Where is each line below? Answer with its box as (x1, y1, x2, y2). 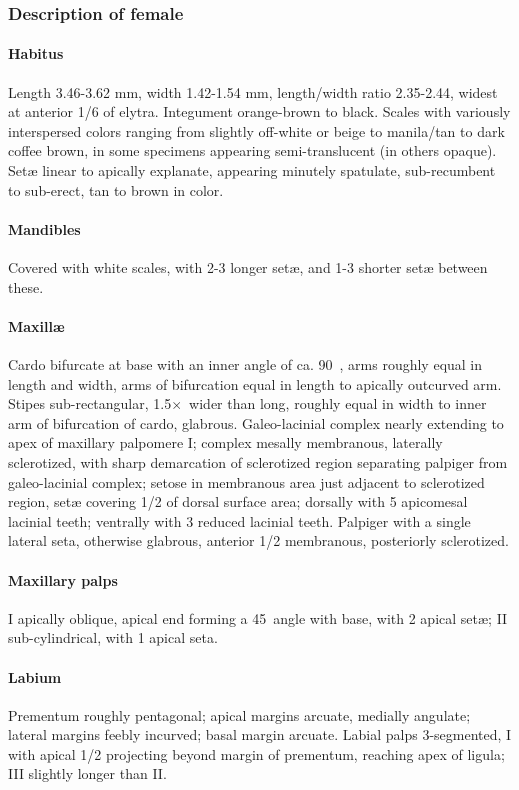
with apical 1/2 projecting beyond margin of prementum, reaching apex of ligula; (8, 743, 505, 764)
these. (8, 276, 44, 297)
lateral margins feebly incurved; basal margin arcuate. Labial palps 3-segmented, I (8, 724, 512, 745)
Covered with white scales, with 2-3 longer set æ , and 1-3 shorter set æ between (8, 257, 488, 277)
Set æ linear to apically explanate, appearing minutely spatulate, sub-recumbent (8, 160, 496, 181)
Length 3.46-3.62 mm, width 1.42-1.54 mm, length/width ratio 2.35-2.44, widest (8, 81, 498, 102)
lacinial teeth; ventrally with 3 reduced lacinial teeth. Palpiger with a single (8, 510, 471, 531)
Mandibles (8, 218, 81, 239)
